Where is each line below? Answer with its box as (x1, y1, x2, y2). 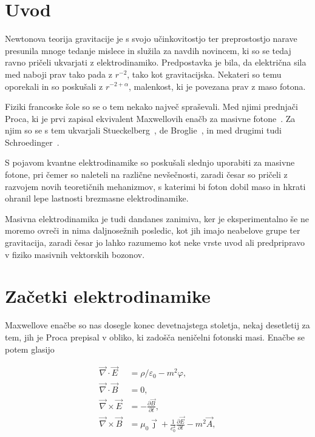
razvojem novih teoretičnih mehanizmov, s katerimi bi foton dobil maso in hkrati (5, 180, 306, 192)
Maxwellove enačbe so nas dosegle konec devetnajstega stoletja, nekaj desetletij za (5, 319, 310, 331)
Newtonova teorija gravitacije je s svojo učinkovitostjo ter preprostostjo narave (5, 32, 297, 45)
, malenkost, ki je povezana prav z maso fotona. (128, 80, 306, 92)
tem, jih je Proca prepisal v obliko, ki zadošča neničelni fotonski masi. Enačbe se (5, 330, 305, 343)
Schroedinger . (5, 135, 59, 148)
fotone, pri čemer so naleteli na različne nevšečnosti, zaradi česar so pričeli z (5, 168, 288, 181)
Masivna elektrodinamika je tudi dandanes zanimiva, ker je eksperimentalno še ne (5, 212, 309, 225)
